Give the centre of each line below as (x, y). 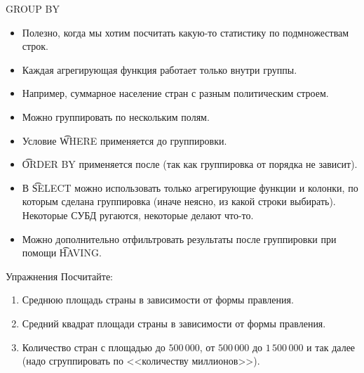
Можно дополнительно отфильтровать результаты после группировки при (179, 238)
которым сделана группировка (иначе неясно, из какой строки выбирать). (179, 201)
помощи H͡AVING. (62, 253)
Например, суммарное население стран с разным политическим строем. (175, 93)
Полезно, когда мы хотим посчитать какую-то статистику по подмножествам (186, 32)
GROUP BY (33, 8)
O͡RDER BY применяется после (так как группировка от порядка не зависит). (190, 164)
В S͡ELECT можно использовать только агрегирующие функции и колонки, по (190, 187)
